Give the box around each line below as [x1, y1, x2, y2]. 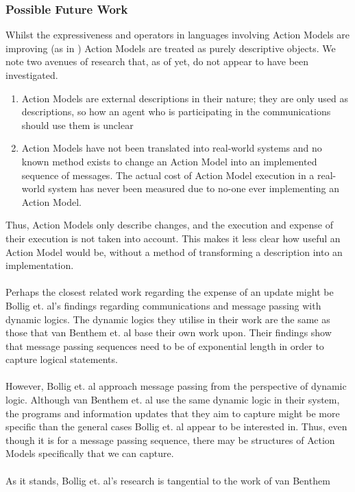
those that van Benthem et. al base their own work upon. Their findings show [5, 325, 332, 340]
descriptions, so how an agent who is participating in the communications [21, 104, 331, 119]
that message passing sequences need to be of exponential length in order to [5, 338, 324, 353]
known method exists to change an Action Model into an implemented [21, 154, 317, 168]
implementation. [5, 258, 74, 272]
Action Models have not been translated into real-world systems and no [21, 141, 322, 155]
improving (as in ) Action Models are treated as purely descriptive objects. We [5, 40, 336, 55]
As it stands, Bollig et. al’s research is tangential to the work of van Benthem [5, 473, 330, 487]
